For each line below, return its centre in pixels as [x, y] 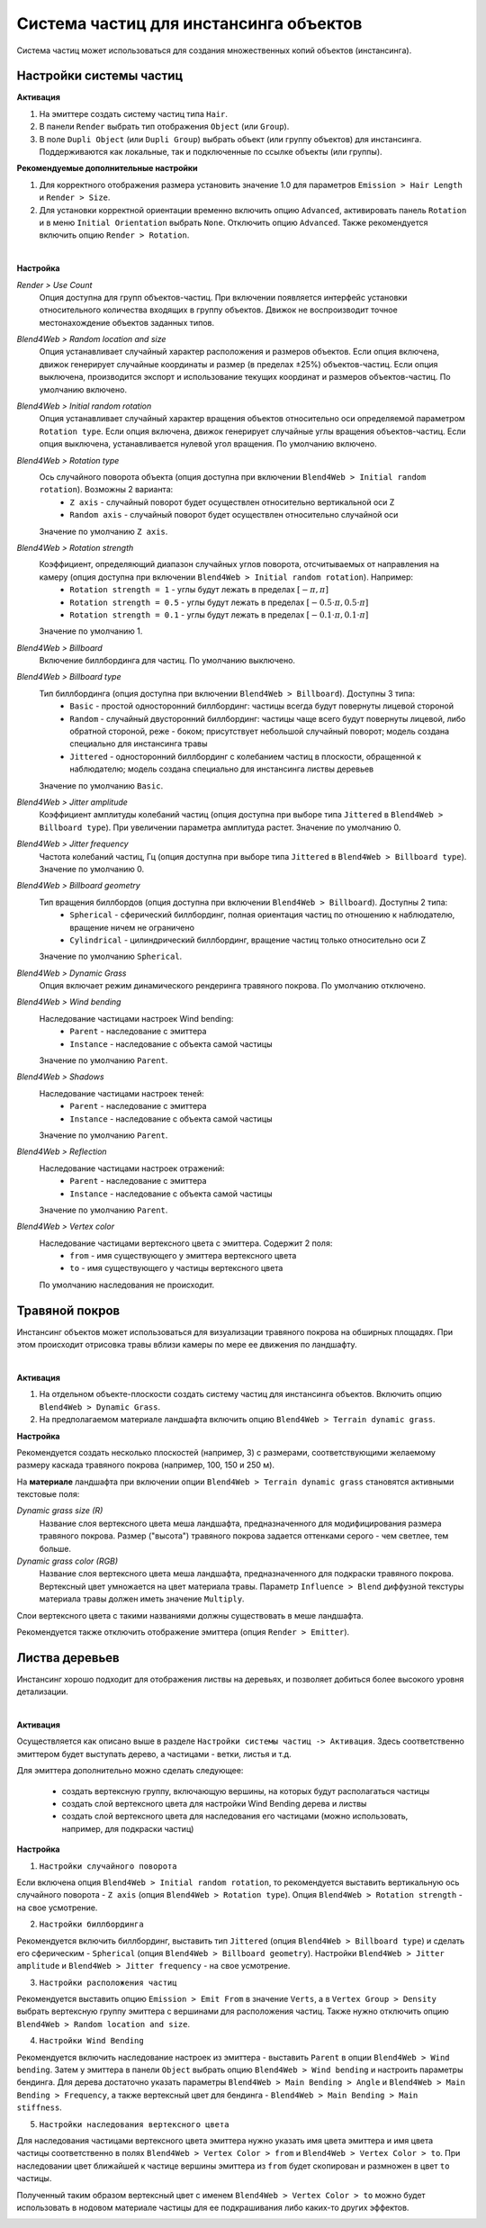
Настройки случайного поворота [108, 1866]
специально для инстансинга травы [139, 744]
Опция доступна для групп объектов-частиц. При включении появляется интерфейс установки [223, 297]
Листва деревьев [68, 1658]
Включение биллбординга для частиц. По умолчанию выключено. [167, 661]
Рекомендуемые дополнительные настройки [107, 168]
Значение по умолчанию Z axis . [103, 531]
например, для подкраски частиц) [128, 1828]
